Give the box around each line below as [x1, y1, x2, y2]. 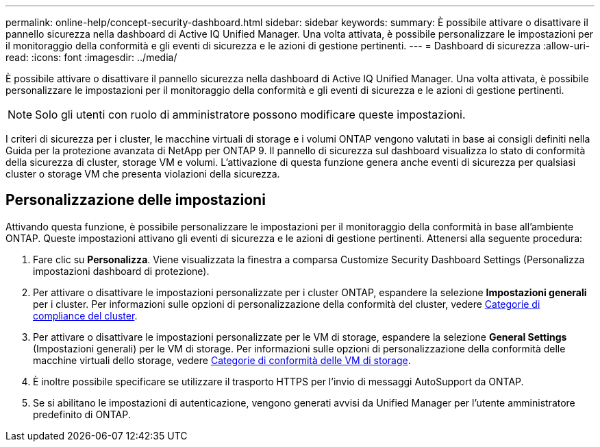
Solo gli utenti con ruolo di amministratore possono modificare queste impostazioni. [35, 108, 466, 121]
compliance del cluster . [33, 309, 138, 322]
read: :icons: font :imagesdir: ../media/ [5, 51, 177, 63]
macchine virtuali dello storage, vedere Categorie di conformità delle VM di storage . [33, 354, 411, 366]
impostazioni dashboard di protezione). [33, 265, 210, 277]
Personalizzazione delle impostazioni [5, 191, 266, 209]
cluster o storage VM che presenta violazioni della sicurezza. [5, 168, 280, 180]
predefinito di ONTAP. [33, 408, 131, 420]
